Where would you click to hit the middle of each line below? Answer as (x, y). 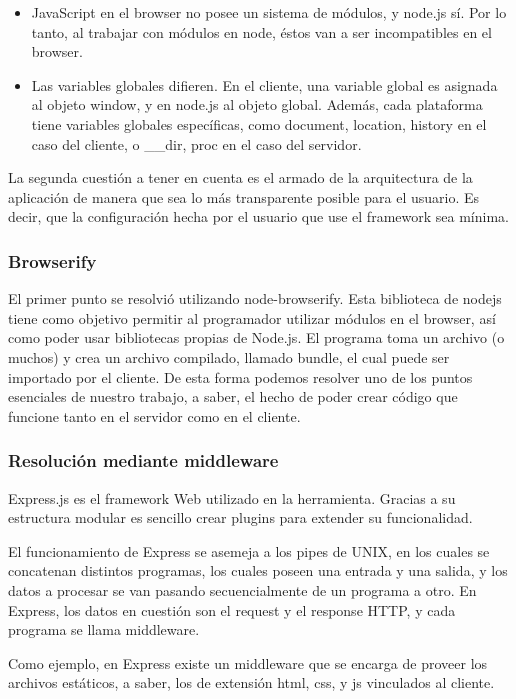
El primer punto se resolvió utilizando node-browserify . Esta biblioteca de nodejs (255, 298)
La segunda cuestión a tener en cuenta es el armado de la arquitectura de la (240, 177)
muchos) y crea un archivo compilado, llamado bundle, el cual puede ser (229, 356)
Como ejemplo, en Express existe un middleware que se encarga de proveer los (248, 662)
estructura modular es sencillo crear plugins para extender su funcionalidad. (240, 517)
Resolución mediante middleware (143, 460)
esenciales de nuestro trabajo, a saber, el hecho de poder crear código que (233, 396)
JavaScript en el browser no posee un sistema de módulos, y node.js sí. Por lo (269, 12)
